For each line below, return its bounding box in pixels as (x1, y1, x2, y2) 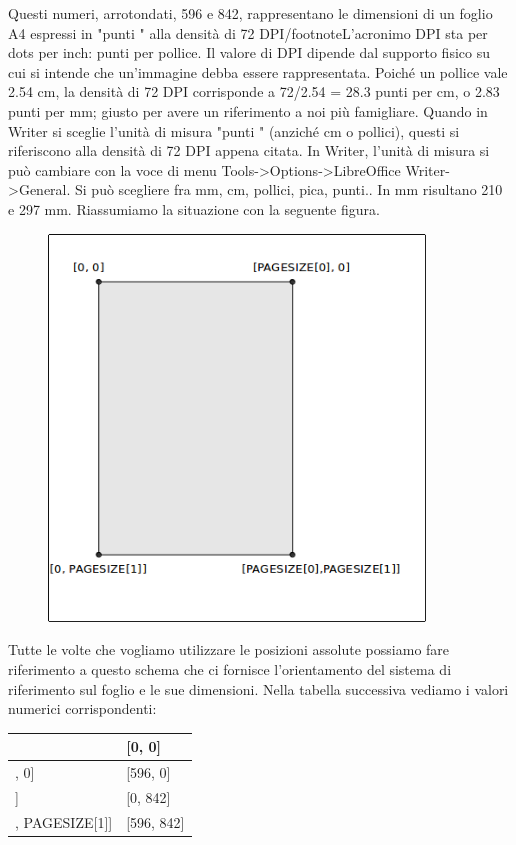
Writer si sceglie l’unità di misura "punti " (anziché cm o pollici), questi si (8, 120, 460, 141)
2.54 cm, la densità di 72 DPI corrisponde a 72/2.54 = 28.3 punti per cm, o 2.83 (8, 81, 500, 102)
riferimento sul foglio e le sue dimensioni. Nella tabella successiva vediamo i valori (8, 678, 509, 699)
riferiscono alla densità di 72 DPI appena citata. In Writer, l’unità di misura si (8, 140, 490, 161)
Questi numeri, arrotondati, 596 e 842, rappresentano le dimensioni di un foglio (8, 3, 493, 23)
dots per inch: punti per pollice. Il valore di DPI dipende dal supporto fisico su (8, 42, 490, 63)
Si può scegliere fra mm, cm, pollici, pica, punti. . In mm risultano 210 (75, 179, 503, 200)
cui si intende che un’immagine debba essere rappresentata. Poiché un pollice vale (8, 61, 508, 82)
